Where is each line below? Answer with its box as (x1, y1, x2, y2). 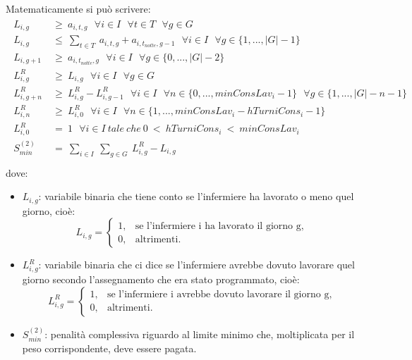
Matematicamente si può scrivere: (6, 1, 151, 15)
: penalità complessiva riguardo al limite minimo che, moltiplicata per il (44, 326, 355, 341)
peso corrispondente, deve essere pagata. (22, 341, 197, 355)
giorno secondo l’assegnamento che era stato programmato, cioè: (22, 272, 300, 287)
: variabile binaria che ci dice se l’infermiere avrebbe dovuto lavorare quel (38, 257, 355, 272)
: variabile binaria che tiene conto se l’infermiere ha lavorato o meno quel (38, 189, 354, 204)
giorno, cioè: (22, 203, 75, 218)
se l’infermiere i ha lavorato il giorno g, (135, 221, 304, 231)
